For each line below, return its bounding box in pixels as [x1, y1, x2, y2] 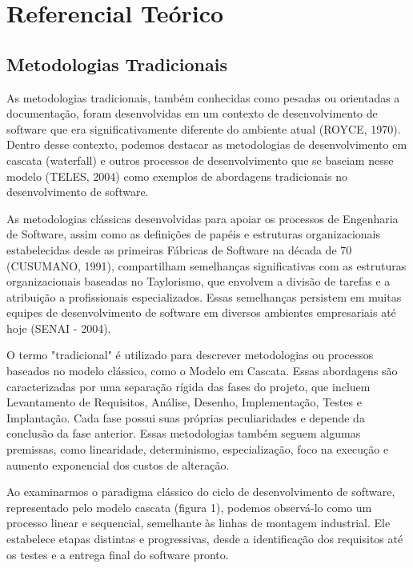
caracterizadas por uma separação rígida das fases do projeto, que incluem [6, 378, 371, 394]
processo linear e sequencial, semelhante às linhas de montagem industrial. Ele [6, 514, 391, 531]
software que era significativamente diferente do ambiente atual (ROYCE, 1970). [6, 120, 401, 137]
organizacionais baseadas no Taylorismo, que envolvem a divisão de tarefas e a [6, 273, 391, 290]
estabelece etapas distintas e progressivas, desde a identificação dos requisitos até [6, 530, 403, 547]
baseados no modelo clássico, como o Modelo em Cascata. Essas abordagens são [6, 362, 398, 379]
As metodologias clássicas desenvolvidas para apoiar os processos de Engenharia [6, 210, 399, 226]
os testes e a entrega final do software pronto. [6, 546, 229, 562]
